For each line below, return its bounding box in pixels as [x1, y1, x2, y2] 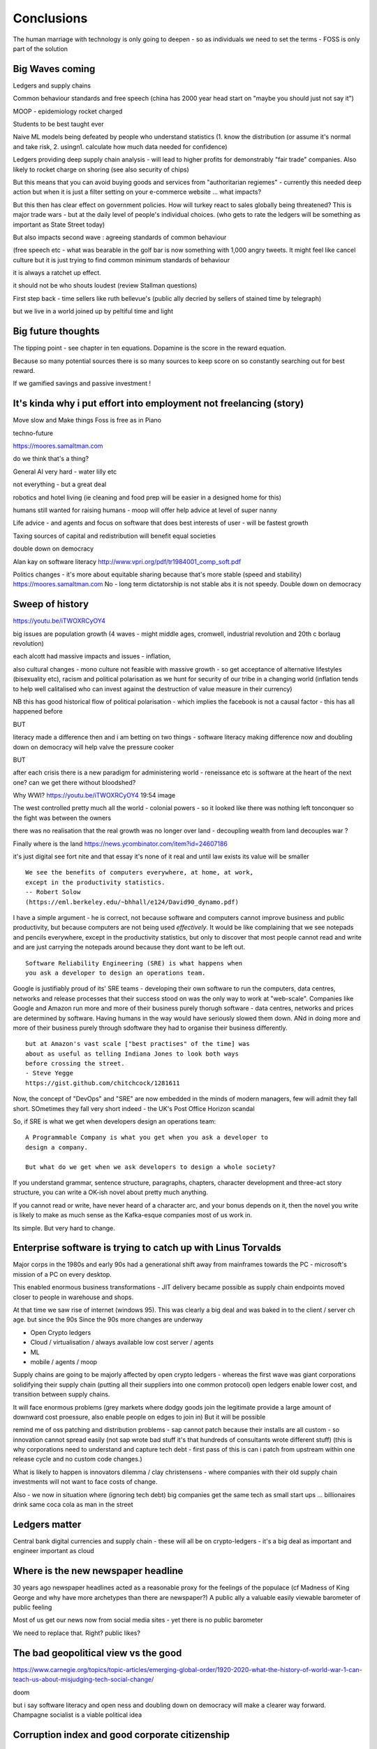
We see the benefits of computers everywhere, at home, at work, [25, 868, 254, 877]
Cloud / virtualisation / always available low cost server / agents [30, 1338, 214, 1347]
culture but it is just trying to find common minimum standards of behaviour [13, 255, 230, 264]
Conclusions [13, 10, 88, 26]
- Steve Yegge [25, 1069, 73, 1077]
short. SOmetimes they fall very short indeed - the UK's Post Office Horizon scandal [13, 1104, 255, 1112]
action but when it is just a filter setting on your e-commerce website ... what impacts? [13, 187, 262, 196]
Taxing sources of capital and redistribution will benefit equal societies [13, 532, 216, 540]
